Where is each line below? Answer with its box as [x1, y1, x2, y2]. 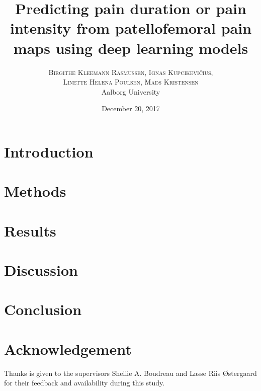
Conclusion [4, 299, 82, 320]
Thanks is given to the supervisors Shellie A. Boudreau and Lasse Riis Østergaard [4, 367, 257, 378]
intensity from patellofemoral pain [10, 18, 252, 38]
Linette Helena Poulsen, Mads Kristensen [63, 76, 199, 87]
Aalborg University [101, 86, 160, 97]
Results [4, 220, 56, 241]
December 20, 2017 [102, 103, 160, 114]
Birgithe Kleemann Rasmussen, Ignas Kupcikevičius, [48, 66, 213, 77]
